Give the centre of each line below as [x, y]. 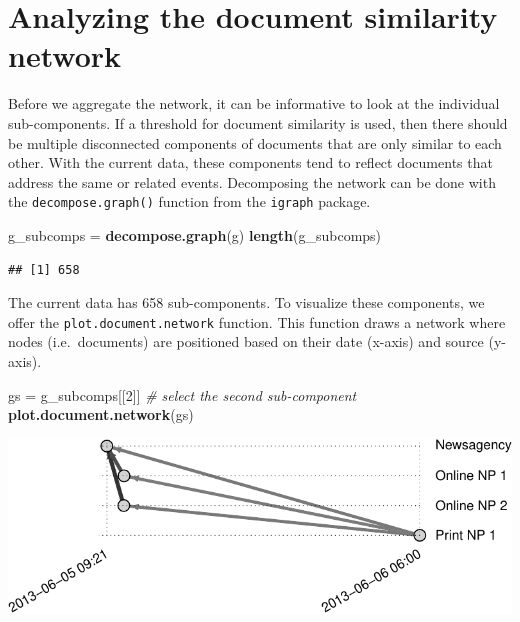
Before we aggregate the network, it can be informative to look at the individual [254, 103]
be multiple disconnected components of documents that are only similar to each [255, 142]
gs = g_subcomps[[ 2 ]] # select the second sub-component [182, 394]
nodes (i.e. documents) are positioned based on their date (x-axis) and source [246, 341]
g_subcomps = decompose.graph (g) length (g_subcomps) [195, 234]
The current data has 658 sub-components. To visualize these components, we [246, 302]
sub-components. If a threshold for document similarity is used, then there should [258, 122]
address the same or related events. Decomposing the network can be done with [252, 181]
